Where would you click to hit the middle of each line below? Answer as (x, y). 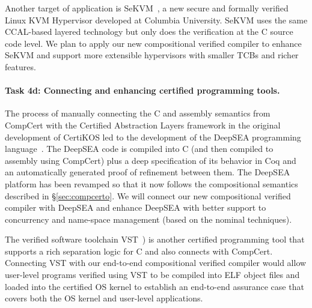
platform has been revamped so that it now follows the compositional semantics (151, 183)
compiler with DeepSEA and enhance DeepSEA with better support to (136, 207)
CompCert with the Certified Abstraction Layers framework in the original (143, 125)
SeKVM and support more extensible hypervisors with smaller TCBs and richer (152, 55)
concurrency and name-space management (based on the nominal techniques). (148, 219)
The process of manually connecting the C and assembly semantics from (138, 113)
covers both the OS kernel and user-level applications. (104, 298)
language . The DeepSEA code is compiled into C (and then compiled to (139, 149)
